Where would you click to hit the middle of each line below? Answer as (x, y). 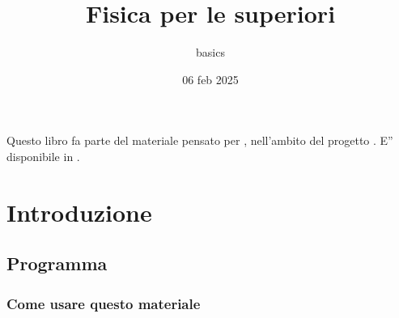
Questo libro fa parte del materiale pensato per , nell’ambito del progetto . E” (200, 140)
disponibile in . (43, 156)
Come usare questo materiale (104, 303)
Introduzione (79, 212)
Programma (57, 263)
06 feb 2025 (210, 79)
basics (210, 52)
